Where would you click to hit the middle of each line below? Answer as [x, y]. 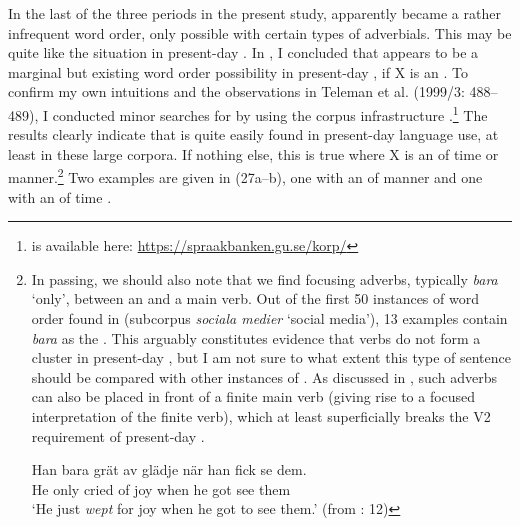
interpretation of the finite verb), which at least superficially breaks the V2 [261, 416]
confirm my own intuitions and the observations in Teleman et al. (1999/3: [236, 91]
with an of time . [60, 196]
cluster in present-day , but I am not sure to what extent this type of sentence [271, 357]
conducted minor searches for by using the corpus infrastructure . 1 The [270, 113]
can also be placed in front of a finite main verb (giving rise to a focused [253, 396]
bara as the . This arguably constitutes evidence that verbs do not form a [256, 337]
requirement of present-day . [118, 435]
